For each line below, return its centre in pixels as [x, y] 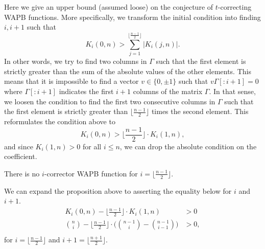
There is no [22, 173]
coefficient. [21, 156]
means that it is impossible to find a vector [71, 81]
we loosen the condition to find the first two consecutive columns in [110, 101]
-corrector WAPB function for [91, 173]
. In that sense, [232, 91]
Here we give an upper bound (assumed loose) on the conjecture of [109, 7]
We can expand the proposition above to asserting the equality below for [118, 190]
